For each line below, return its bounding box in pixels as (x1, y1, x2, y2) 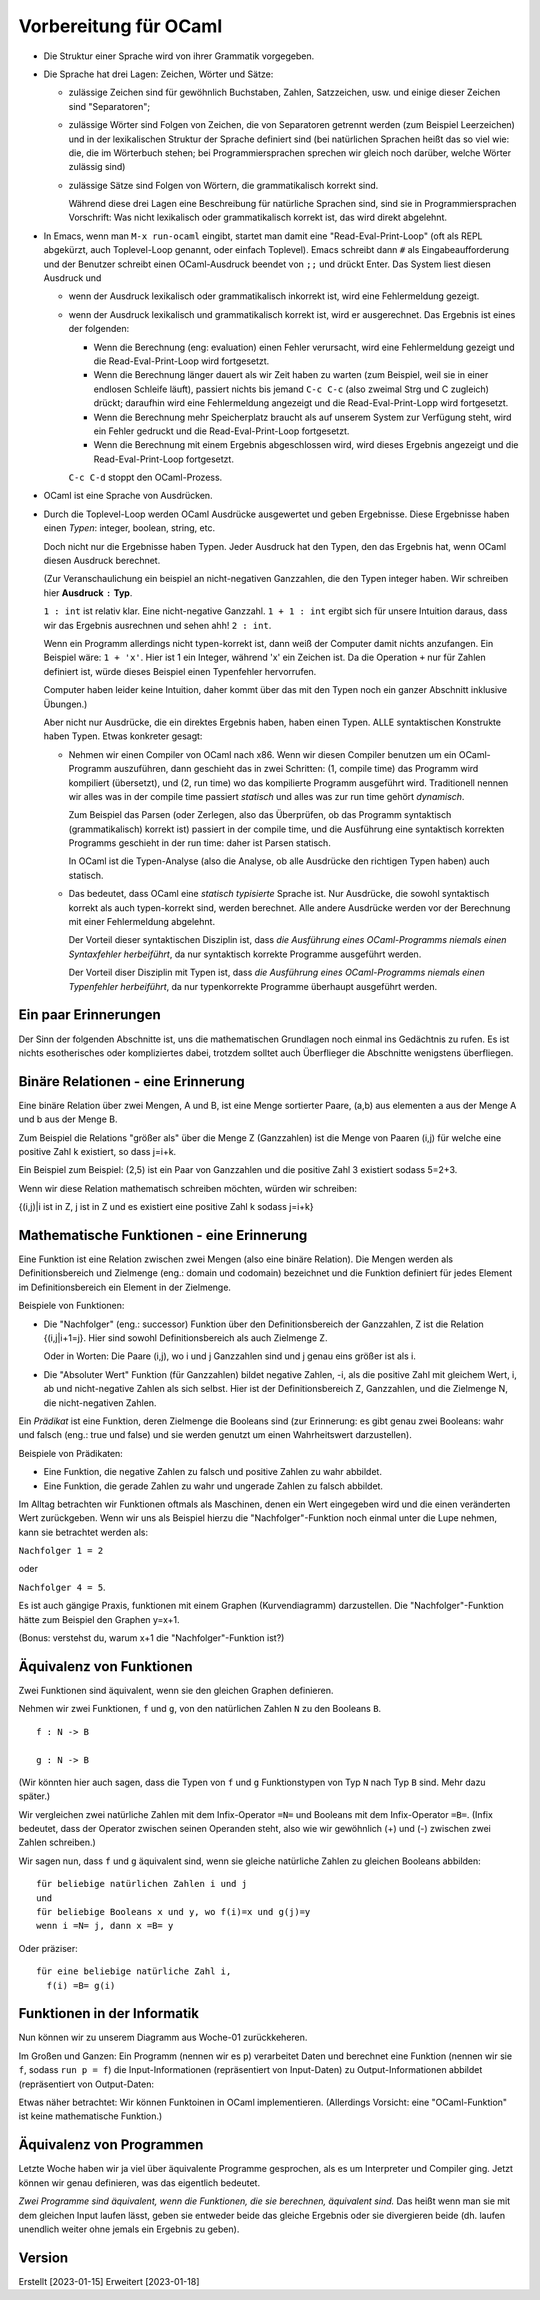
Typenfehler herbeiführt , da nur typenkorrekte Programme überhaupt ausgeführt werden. (68, 980, 438, 992)
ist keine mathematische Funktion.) (18, 2110, 163, 2122)
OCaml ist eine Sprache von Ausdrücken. (43, 490, 214, 502)
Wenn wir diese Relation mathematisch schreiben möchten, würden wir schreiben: (18, 1182, 358, 1194)
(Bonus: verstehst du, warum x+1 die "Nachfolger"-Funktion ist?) (18, 1632, 285, 1644)
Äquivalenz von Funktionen (18, 1658, 194, 1675)
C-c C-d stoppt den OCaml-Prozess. (68, 471, 223, 484)
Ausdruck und (43, 272, 102, 284)
